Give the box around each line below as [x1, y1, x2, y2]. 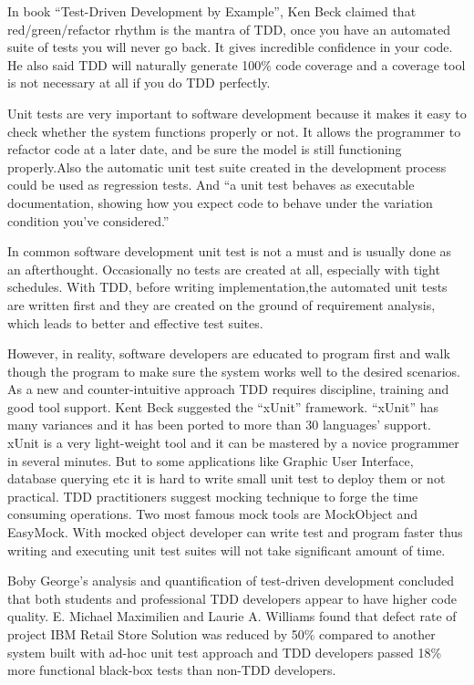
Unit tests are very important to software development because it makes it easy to [7, 103, 467, 122]
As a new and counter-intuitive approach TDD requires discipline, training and [7, 379, 449, 399]
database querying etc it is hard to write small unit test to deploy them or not [7, 469, 446, 488]
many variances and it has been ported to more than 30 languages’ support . [7, 415, 431, 434]
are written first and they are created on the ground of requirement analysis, [7, 295, 436, 314]
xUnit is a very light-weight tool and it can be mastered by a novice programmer [7, 433, 459, 452]
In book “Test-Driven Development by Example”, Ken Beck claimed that [7, 2, 417, 20]
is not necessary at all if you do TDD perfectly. [7, 73, 271, 92]
